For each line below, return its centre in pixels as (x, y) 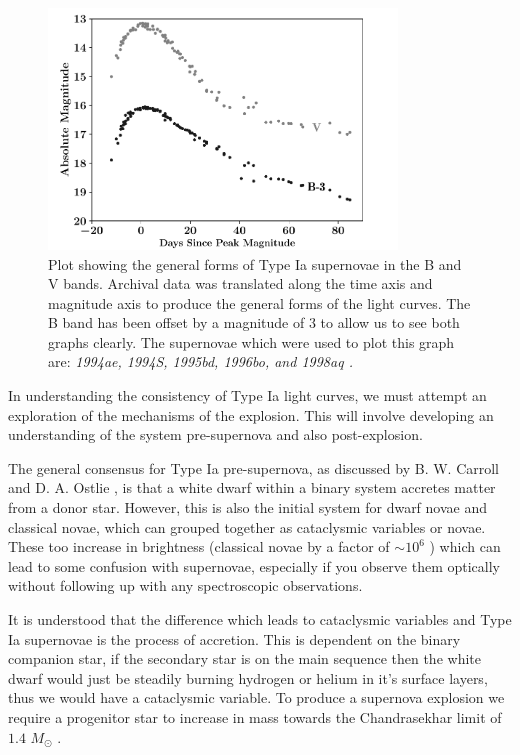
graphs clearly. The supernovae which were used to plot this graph (251, 341)
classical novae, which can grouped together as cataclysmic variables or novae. (247, 526)
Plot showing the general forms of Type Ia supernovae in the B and (255, 263)
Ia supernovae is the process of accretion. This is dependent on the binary (234, 638)
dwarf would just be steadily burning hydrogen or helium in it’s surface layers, (248, 677)
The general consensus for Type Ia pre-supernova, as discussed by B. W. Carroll (254, 467)
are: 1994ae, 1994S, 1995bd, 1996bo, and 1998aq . (200, 361)
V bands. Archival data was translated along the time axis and (240, 283)
